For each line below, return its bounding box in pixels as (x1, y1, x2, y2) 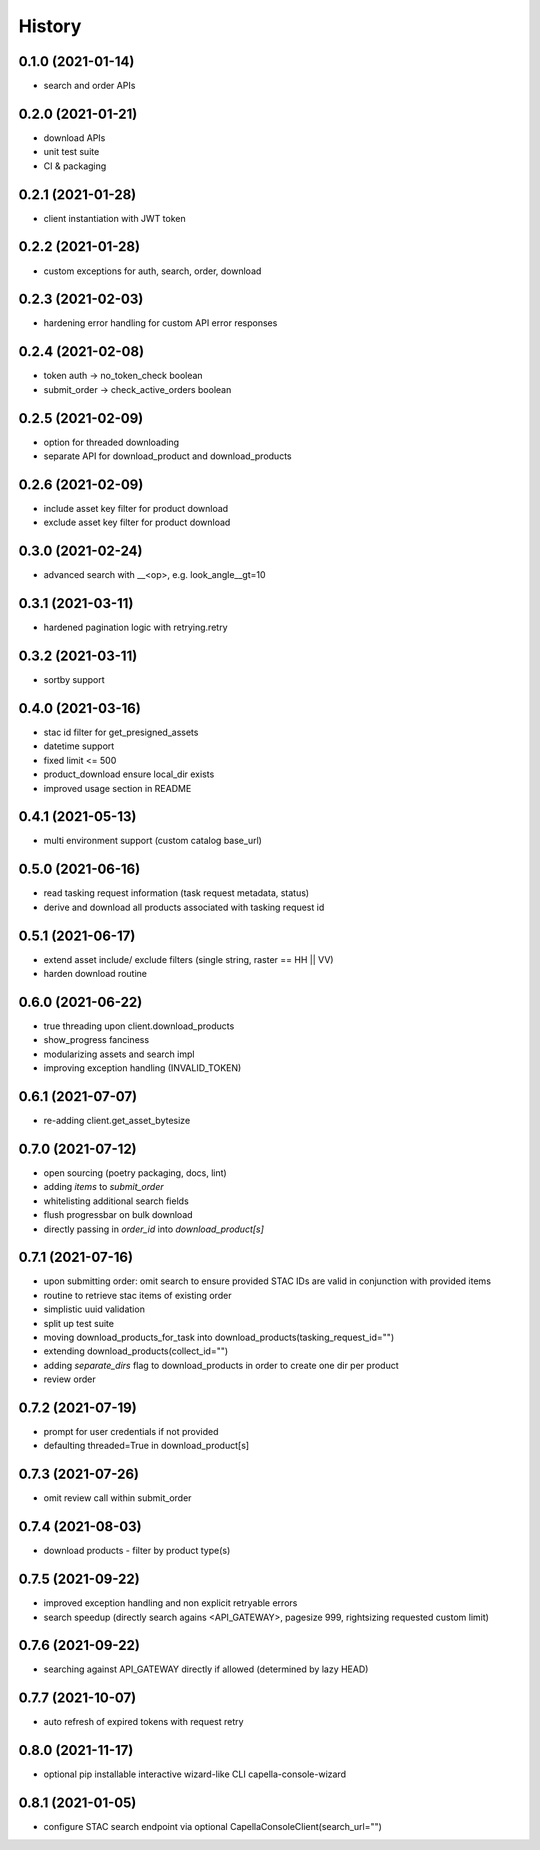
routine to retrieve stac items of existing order (43, 1289, 232, 1301)
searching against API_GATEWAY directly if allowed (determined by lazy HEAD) (43, 1663, 369, 1675)
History (18, 15, 82, 37)
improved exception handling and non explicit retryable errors (43, 1597, 298, 1609)
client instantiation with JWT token (43, 212, 187, 224)
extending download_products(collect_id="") (43, 1345, 229, 1357)
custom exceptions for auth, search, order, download (43, 265, 262, 277)
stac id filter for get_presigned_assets (43, 726, 199, 738)
